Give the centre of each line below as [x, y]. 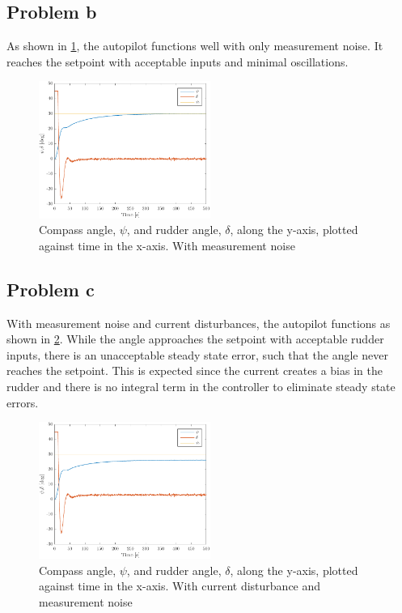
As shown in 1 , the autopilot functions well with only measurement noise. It [195, 46]
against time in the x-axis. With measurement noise [167, 245]
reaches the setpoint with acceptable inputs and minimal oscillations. [178, 61]
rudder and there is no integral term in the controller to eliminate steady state [201, 386]
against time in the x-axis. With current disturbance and [180, 586]
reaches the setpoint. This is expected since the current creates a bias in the [195, 370]
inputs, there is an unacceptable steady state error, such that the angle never [197, 354]
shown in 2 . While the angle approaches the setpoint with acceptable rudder [195, 339]
